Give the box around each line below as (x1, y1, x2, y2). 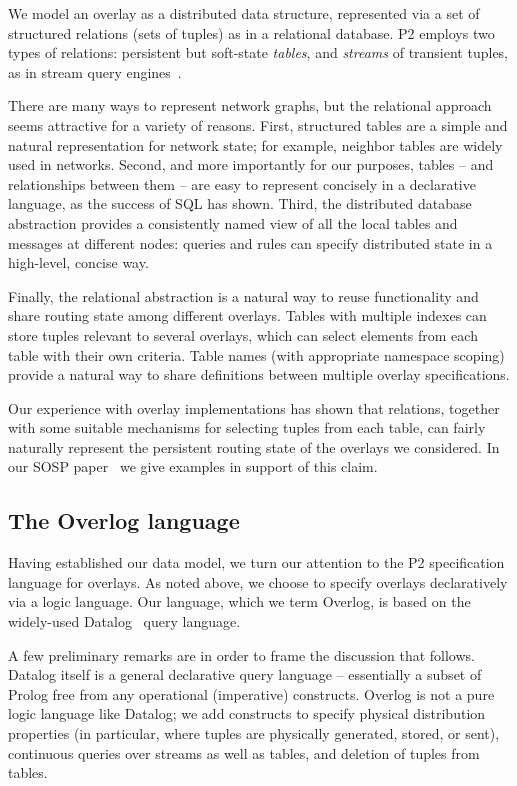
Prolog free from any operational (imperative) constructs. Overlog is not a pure (8, 683, 495, 704)
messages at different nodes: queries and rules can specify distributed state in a (8, 232, 493, 253)
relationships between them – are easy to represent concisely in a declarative (8, 173, 476, 194)
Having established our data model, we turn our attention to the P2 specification (8, 552, 505, 573)
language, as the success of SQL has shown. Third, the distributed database (8, 193, 472, 214)
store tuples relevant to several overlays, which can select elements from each (8, 324, 478, 345)
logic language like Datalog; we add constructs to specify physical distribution (8, 703, 486, 724)
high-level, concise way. (8, 252, 149, 273)
